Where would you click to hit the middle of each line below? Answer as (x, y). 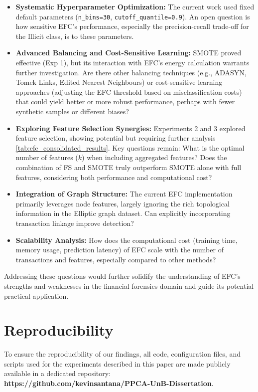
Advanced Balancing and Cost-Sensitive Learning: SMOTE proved (129, 53)
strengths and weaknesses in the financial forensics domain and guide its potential (129, 286)
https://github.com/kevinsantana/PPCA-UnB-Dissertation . (109, 383)
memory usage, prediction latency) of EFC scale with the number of (120, 250)
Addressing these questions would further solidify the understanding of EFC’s (122, 276)
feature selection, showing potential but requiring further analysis (116, 138)
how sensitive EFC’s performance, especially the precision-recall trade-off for (132, 26)
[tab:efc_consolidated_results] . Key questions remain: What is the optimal (130, 147)
